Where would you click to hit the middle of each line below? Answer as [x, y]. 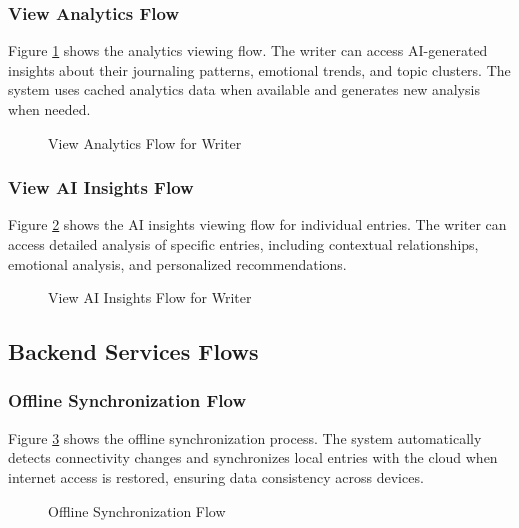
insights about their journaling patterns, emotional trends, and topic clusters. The [259, 69]
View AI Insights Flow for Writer [150, 297]
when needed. [49, 109]
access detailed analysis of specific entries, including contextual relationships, [243, 244]
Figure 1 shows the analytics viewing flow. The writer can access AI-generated [248, 50]
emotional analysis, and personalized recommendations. [177, 263]
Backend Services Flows [133, 351]
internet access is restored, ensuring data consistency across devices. [216, 476]
